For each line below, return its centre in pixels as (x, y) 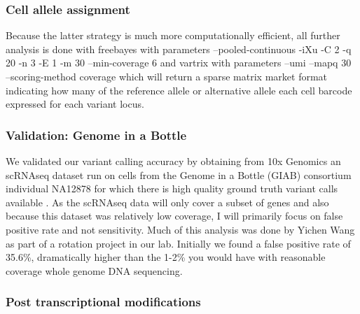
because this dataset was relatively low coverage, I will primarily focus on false (174, 216)
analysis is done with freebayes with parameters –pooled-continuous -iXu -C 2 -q (179, 49)
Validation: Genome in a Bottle (96, 135)
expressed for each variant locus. (75, 104)
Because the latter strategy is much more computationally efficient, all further (173, 35)
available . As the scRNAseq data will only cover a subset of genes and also (167, 202)
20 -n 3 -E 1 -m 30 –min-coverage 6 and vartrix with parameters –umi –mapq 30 (179, 63)
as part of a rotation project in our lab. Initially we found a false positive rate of (178, 243)
